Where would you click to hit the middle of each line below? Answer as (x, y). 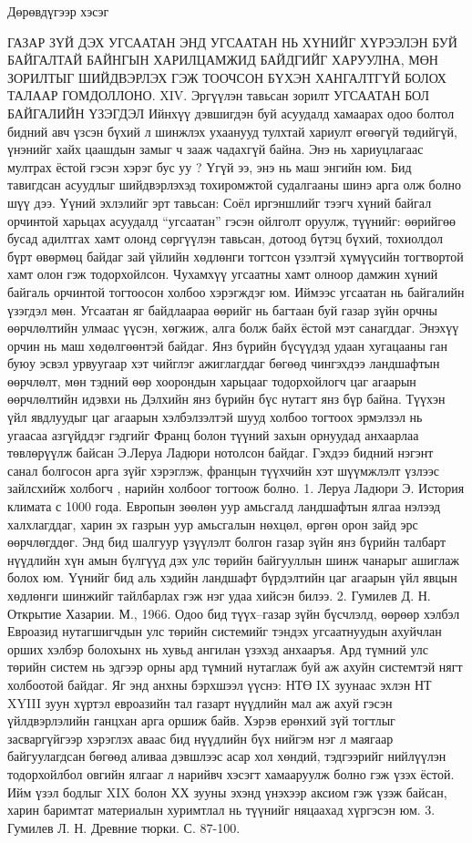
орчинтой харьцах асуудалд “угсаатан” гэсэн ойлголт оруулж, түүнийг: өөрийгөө (231, 220)
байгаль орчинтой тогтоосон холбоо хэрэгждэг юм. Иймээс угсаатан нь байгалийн (236, 291)
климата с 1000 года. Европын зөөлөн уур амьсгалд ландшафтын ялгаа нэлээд (224, 506)
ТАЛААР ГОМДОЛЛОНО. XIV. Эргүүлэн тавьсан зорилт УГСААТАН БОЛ (219, 95)
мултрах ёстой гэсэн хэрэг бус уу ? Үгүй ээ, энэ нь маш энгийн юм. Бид (210, 166)
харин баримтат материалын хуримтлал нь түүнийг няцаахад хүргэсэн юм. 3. (221, 810)
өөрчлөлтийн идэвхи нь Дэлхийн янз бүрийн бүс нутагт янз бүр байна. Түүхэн (226, 399)
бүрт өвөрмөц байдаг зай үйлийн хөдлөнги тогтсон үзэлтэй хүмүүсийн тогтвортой (236, 256)
